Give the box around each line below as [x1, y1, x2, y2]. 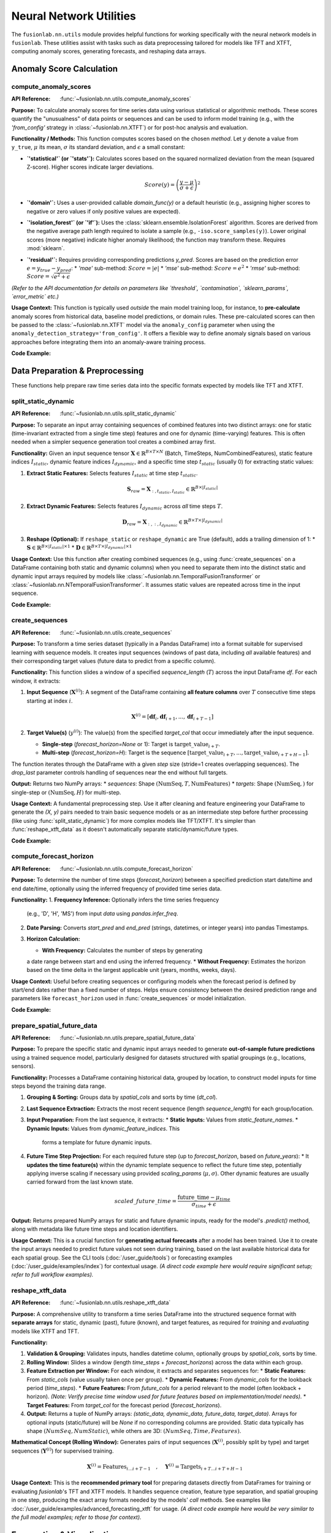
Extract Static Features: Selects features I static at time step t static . [26, 469, 199, 478]
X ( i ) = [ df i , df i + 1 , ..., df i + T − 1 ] [131, 712, 214, 722]
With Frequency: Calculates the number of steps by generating [42, 946, 203, 954]
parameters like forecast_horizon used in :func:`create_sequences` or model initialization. [11, 995, 246, 1002]
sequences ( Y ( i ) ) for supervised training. [11, 1447, 114, 1455]
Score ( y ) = [144, 181, 175, 188]
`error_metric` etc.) [11, 292, 59, 300]
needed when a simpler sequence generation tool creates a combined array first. [11, 438, 216, 446]
